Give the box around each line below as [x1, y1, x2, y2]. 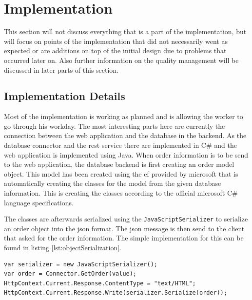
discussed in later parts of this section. [4, 64, 119, 75]
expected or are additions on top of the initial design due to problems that [4, 45, 227, 56]
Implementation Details [4, 88, 125, 103]
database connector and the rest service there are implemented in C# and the [4, 140, 237, 150]
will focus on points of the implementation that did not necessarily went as [4, 36, 228, 46]
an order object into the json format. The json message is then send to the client [4, 223, 245, 233]
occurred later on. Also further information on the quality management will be [4, 55, 239, 65]
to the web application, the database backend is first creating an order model [4, 159, 234, 169]
